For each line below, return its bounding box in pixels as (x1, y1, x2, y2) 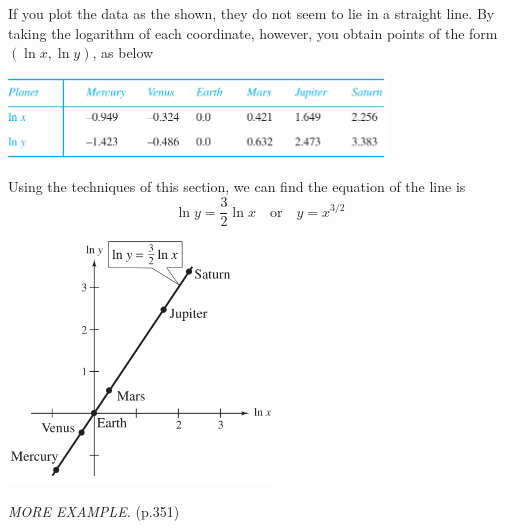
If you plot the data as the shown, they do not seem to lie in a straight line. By (8, 3, 495, 23)
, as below (92, 42, 154, 63)
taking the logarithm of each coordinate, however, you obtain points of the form (8, 22, 498, 43)
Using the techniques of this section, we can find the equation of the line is (8, 176, 466, 197)
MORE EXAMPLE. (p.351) (8, 501, 180, 522)
